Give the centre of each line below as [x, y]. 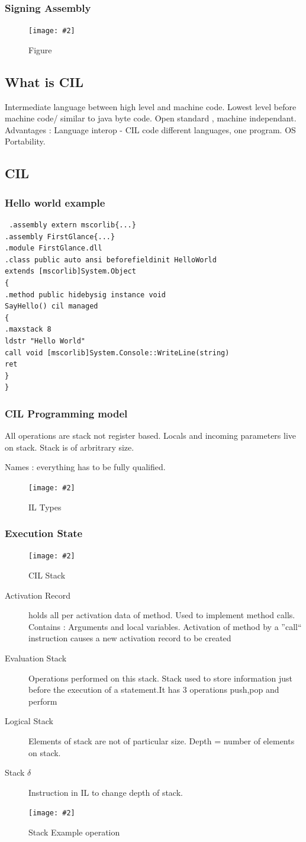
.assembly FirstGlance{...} [60, 237]
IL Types [45, 507]
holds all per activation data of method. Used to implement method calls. [162, 615]
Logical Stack [29, 721]
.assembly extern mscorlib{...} [73, 225]
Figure [40, 49]
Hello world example [55, 202]
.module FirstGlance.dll [54, 248]
